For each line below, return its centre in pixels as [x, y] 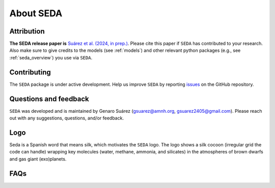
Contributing [30, 72]
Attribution [27, 31]
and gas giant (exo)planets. [38, 159]
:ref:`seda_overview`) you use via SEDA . [51, 57]
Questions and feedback [49, 99]
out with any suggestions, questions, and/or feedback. [67, 118]
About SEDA [36, 13]
